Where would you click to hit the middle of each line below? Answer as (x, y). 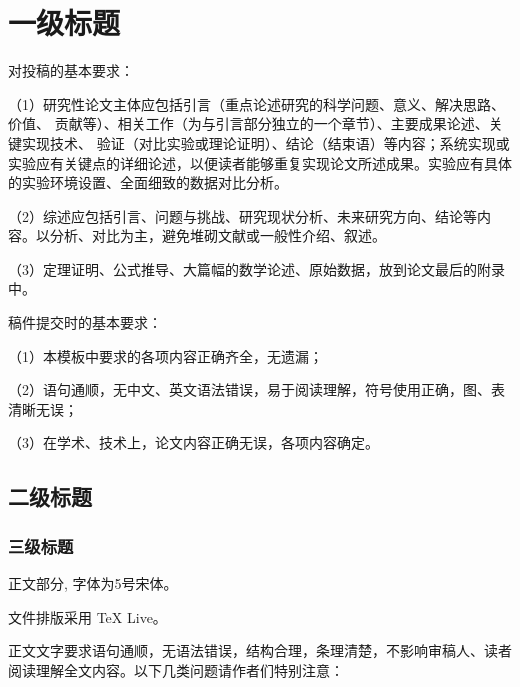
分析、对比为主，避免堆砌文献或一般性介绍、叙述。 (217, 235)
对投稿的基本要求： (71, 70)
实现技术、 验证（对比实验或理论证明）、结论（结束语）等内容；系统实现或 (265, 142)
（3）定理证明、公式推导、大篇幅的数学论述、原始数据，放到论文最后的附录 (256, 268)
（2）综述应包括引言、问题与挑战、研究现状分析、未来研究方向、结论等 (242, 215)
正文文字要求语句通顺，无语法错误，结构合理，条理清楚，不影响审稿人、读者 (260, 650)
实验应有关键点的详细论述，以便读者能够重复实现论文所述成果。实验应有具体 (260, 162)
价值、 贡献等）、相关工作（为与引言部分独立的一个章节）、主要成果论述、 (248, 123)
